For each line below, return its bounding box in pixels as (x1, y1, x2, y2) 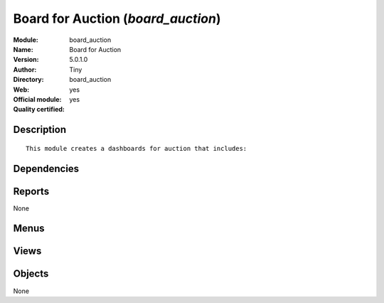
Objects (13, 267, 49, 280)
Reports (13, 185, 50, 197)
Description (13, 124, 67, 136)
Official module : (13, 95, 62, 103)
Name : (13, 45, 33, 53)
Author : (13, 65, 37, 74)
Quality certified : (13, 105, 65, 114)
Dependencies (13, 162, 80, 174)
